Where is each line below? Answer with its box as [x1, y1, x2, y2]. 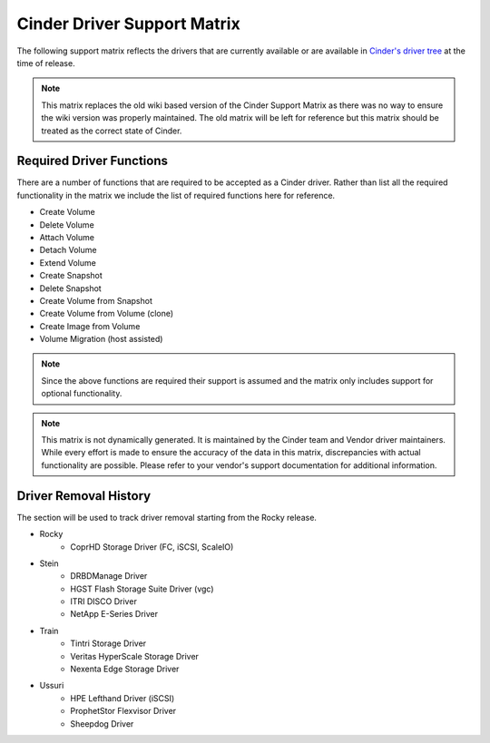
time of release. [16, 57, 76, 68]
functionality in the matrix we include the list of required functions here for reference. [16, 190, 336, 200]
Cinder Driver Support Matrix [16, 14, 240, 34]
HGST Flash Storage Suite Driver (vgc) [70, 583, 214, 594]
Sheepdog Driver [70, 718, 134, 729]
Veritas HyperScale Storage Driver [70, 650, 200, 661]
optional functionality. [41, 388, 122, 399]
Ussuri [39, 680, 64, 691]
